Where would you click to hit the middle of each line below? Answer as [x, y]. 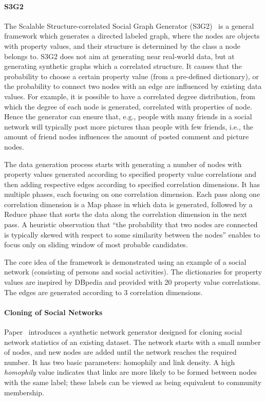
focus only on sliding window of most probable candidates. [96, 244]
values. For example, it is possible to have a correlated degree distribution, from [130, 96]
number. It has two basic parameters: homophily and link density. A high [120, 362]
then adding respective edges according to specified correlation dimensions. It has [132, 184]
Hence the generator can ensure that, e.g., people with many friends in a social [128, 116]
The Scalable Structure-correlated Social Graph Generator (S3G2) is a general [129, 25]
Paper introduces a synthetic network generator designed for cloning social [123, 332]
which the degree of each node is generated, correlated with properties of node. [128, 106]
